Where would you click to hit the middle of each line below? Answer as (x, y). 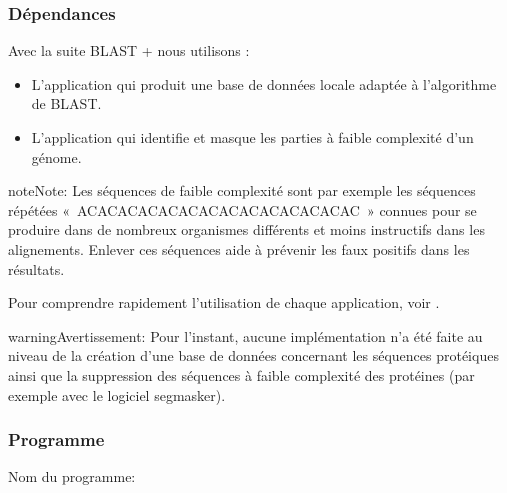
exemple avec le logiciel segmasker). (117, 394)
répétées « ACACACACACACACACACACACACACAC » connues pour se (242, 209)
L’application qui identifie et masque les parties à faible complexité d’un (252, 137)
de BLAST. (66, 103)
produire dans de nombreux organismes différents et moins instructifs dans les (246, 229)
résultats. (36, 268)
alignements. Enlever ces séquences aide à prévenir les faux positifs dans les (239, 248)
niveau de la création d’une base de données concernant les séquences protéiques (253, 355)
